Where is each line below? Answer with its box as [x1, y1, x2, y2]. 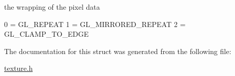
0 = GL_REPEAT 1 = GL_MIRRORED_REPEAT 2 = [4, 18, 186, 29]
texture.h [4, 63, 33, 73]
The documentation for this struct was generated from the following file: [4, 45, 231, 56]
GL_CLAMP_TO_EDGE [4, 29, 89, 39]
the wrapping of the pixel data [4, 2, 100, 12]
